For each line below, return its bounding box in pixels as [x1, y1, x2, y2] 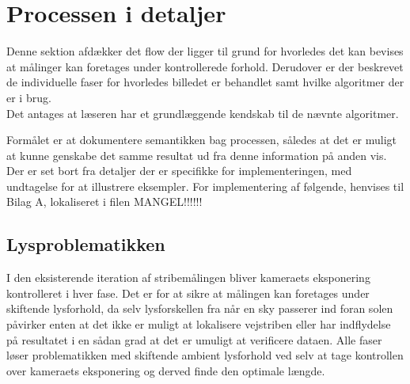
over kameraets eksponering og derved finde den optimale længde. [6, 362, 325, 378]
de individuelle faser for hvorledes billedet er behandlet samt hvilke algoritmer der [6, 74, 404, 90]
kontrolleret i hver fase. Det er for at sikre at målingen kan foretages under [6, 284, 370, 301]
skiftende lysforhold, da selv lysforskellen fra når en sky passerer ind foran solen [6, 300, 393, 317]
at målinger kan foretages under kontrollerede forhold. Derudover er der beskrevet [6, 58, 404, 74]
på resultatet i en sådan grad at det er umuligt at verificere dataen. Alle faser [6, 331, 382, 348]
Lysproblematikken [6, 232, 165, 257]
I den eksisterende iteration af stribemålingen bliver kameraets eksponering [6, 269, 370, 286]
